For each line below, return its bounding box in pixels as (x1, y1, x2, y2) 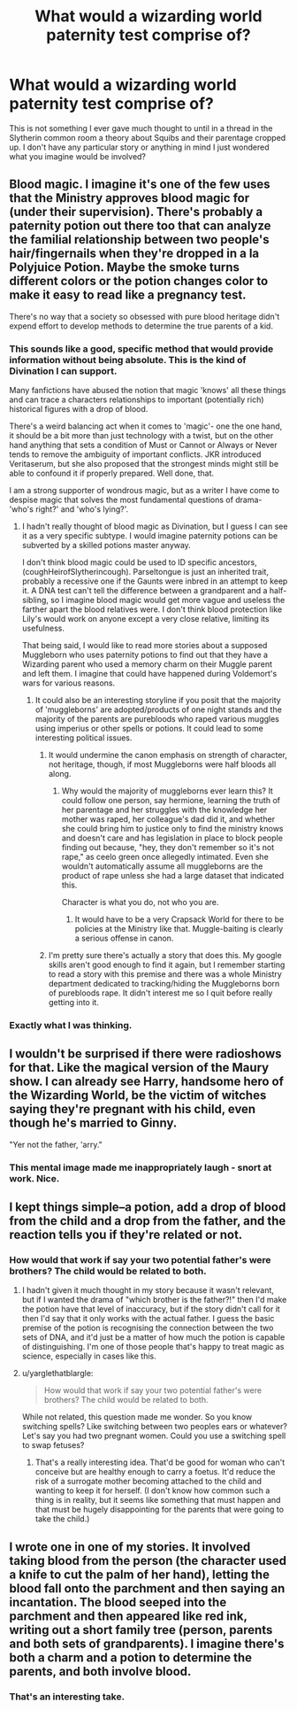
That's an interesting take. (9, 1690, 126, 1702)
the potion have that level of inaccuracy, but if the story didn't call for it (21, 1304, 280, 1314)
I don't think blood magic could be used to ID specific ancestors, (21, 557, 258, 568)
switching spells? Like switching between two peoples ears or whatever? (21, 1421, 287, 1432)
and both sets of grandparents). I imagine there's (9, 1636, 285, 1651)
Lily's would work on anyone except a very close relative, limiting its (21, 614, 270, 624)
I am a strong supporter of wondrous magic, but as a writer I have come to (9, 485, 280, 496)
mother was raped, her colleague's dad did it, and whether (61, 814, 276, 825)
